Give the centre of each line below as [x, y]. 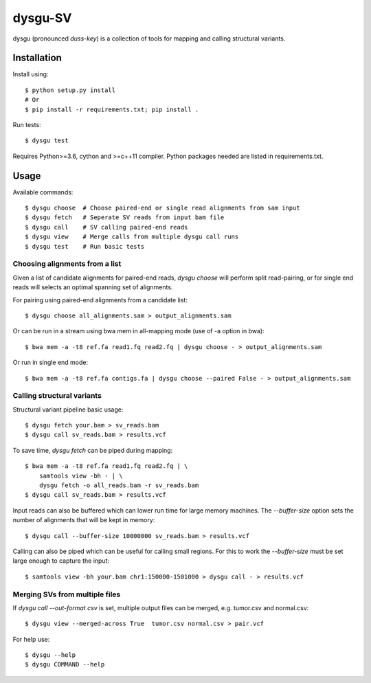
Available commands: [43, 192]
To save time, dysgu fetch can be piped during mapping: [93, 450]
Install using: [31, 74]
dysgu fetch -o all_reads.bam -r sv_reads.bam [119, 485]
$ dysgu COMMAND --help [65, 664]
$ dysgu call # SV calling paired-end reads [106, 227]
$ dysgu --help [50, 655]
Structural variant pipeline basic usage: [68, 410]
